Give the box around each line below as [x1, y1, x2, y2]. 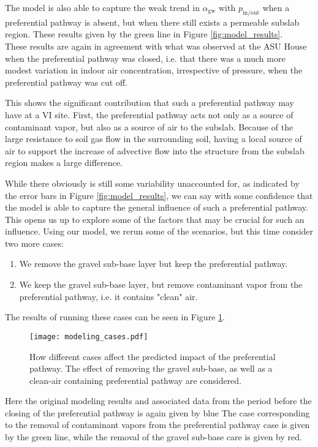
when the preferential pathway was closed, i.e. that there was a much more [5, 51, 286, 64]
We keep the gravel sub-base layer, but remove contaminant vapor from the [19, 278, 303, 291]
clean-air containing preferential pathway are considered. [29, 374, 242, 386]
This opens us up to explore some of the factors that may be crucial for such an [5, 212, 305, 225]
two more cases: [5, 236, 64, 249]
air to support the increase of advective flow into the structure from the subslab [5, 144, 305, 157]
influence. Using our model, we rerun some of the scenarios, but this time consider [5, 225, 314, 238]
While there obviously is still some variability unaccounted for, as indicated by [5, 176, 300, 189]
